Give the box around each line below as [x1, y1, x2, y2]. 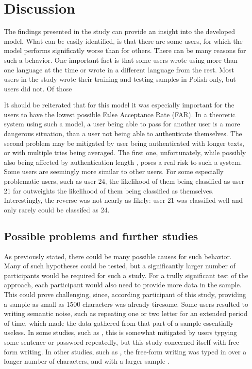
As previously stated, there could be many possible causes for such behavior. [4, 251, 232, 261]
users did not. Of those [4, 83, 72, 93]
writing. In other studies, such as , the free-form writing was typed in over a [20, 346, 247, 356]
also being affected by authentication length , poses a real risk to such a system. [4, 157, 242, 167]
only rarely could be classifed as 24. [4, 204, 110, 214]
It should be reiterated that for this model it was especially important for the [4, 100, 235, 110]
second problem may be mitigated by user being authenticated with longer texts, [4, 138, 245, 148]
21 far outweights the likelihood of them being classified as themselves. [4, 185, 214, 195]
